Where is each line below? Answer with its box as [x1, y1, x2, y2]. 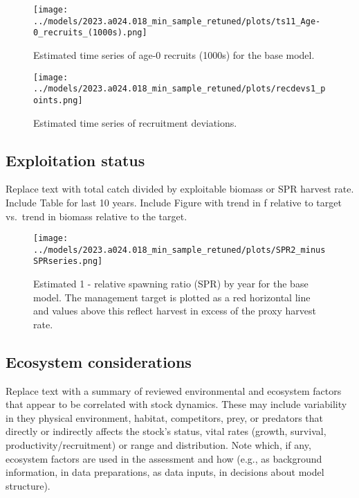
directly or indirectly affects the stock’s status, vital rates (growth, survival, [6, 424, 326, 438]
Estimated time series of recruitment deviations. [33, 115, 237, 130]
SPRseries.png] [33, 256, 103, 267]
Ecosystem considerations [6, 350, 192, 372]
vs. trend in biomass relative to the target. [6, 208, 187, 223]
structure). [6, 478, 50, 492]
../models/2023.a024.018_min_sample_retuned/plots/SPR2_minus [33, 244, 326, 255]
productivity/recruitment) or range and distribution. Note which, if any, [6, 438, 311, 452]
